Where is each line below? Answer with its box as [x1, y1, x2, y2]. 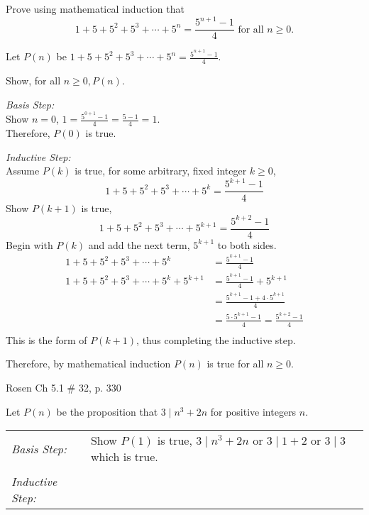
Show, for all [6, 73, 61, 88]
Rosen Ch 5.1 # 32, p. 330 [6, 380, 121, 395]
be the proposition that [56, 404, 158, 419]
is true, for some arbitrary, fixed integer [75, 163, 247, 178]
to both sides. [217, 237, 277, 252]
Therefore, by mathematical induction [6, 356, 171, 371]
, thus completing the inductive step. [136, 332, 296, 347]
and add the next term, [88, 237, 190, 252]
